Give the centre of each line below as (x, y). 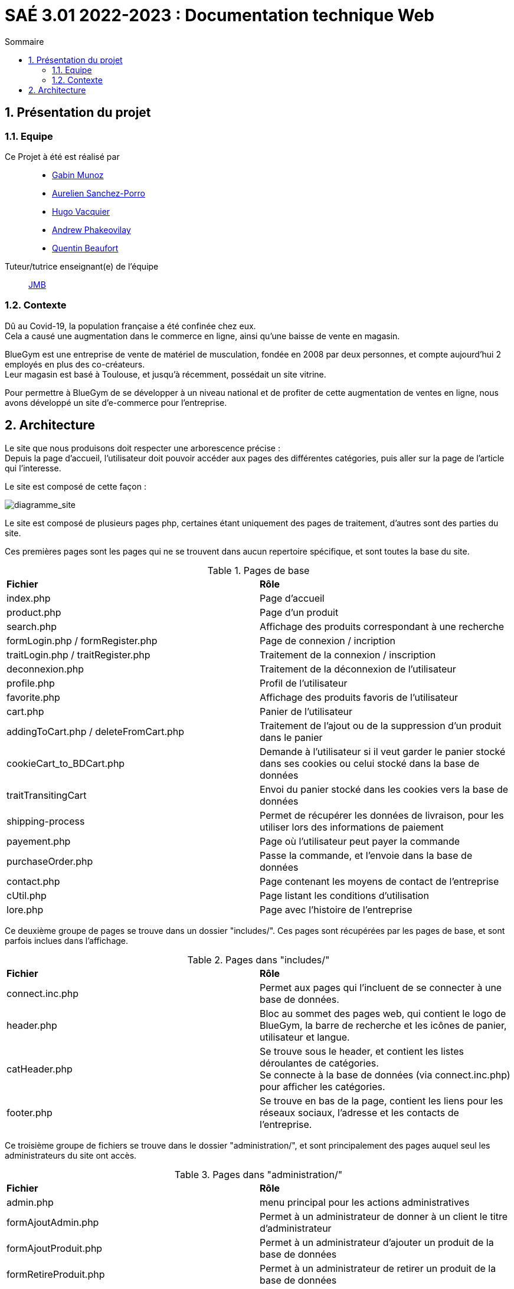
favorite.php (33, 697)
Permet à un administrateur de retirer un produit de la (378, 1268)
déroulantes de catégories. (319, 1063)
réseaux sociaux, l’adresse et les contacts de (359, 1112)
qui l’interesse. (33, 468)
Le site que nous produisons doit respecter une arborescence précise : (143, 448)
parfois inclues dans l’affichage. (67, 940)
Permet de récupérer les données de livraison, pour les (382, 815)
